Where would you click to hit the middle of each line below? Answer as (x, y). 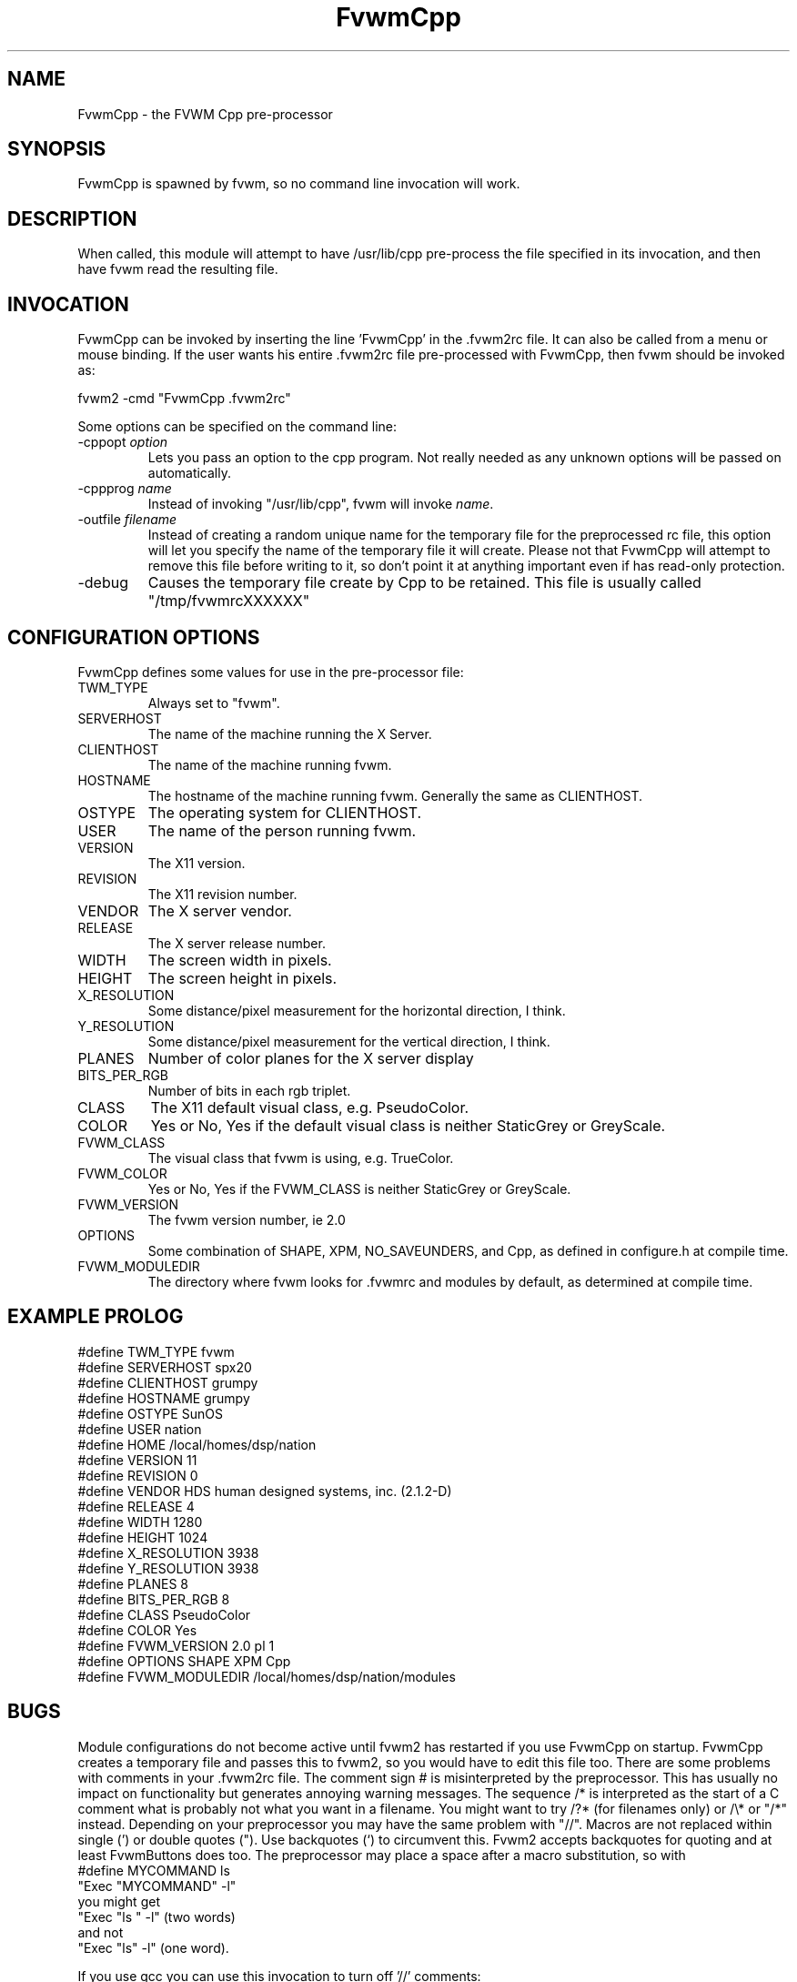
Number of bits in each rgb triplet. (249, 1090)
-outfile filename (127, 520)
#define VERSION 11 (137, 1460)
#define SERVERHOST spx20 (165, 1367)
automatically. (190, 473)
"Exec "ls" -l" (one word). (153, 1947)
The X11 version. (197, 863)
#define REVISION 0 (138, 1475)
